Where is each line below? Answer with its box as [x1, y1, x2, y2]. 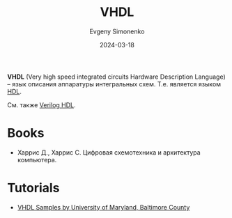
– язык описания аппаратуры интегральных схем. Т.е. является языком [7, 79, 222, 88]
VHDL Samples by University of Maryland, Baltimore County [17, 203, 190, 211]
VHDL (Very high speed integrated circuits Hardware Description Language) [7, 72, 226, 81]
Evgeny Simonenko [89, 27, 145, 36]
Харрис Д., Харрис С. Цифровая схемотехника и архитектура [17, 148, 201, 157]
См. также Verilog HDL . [7, 100, 76, 109]
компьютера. [17, 155, 57, 164]
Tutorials [7, 180, 60, 196]
